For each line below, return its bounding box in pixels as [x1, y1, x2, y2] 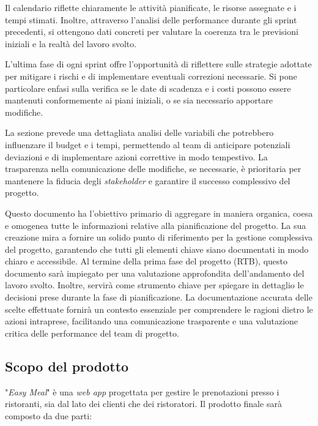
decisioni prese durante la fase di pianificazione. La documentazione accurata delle [5, 291, 312, 304]
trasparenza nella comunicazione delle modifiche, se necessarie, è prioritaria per [5, 162, 301, 175]
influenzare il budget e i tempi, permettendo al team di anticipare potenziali [5, 138, 290, 151]
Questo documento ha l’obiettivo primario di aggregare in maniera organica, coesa [5, 206, 313, 219]
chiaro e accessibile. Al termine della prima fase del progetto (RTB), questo [5, 255, 288, 267]
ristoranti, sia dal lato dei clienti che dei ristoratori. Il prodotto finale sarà [5, 397, 282, 410]
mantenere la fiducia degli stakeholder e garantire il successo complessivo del [5, 174, 290, 187]
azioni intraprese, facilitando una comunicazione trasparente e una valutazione [5, 315, 298, 327]
